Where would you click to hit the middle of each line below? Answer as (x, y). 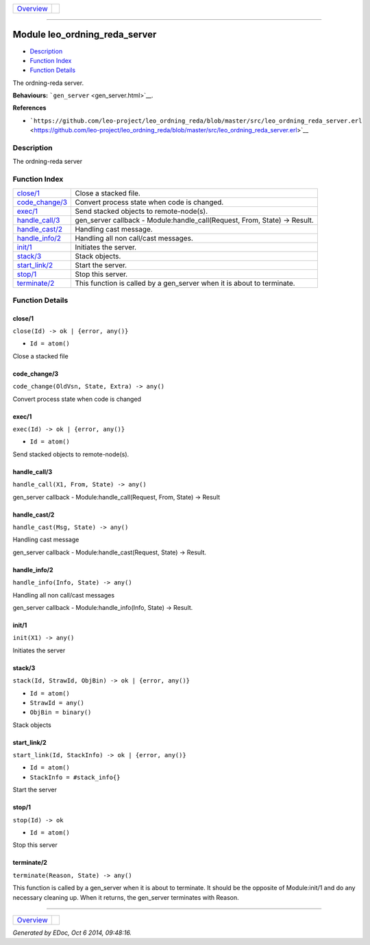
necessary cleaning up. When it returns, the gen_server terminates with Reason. (126, 897)
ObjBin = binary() (61, 712)
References (29, 108)
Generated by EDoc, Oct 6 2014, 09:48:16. (72, 933)
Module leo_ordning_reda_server (85, 35)
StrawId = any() (57, 703)
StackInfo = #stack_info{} (75, 777)
